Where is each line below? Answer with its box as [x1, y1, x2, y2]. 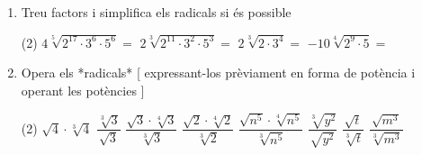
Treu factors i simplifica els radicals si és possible [21, 3, 292, 21]
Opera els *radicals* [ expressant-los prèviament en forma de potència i [21, 63, 416, 82]
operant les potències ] [21, 81, 145, 100]
